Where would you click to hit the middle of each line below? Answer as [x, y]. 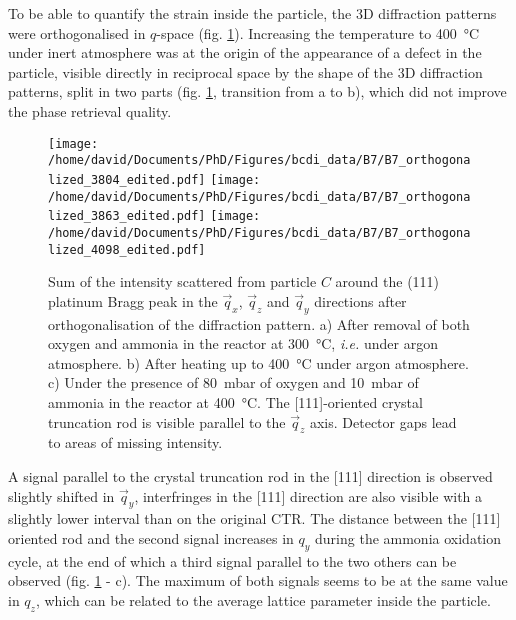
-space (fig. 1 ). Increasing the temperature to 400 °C [318, 32]
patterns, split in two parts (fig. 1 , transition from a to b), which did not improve [257, 91]
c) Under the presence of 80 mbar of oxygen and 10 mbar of [233, 382]
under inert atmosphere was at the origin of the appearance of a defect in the [245, 52]
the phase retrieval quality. [90, 110]
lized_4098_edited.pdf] [127, 249]
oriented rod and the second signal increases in [151, 537]
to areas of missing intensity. [135, 442]
